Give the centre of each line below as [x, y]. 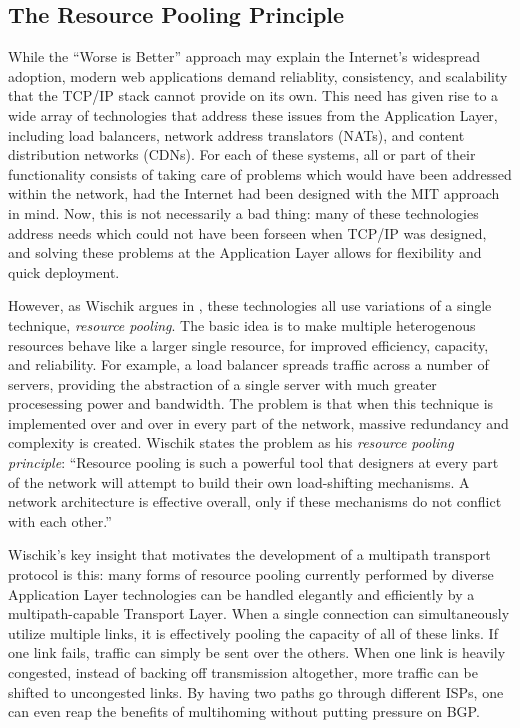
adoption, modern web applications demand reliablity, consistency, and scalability [258, 75]
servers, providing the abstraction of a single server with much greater [222, 383]
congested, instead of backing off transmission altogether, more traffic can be [243, 672]
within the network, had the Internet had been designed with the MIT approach [254, 193]
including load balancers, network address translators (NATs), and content [236, 134]
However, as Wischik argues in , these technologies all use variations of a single [250, 305]
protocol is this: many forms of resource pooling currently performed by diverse [251, 574]
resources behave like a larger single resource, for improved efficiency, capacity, [248, 344]
